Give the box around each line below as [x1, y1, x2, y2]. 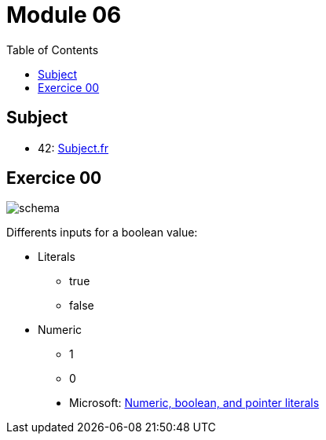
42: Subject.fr [38, 141, 109, 155]
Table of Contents [6, 42, 99, 57]
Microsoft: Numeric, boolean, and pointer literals [69, 396, 320, 410]
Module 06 [6, 2, 122, 28]
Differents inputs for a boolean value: [6, 225, 198, 240]
